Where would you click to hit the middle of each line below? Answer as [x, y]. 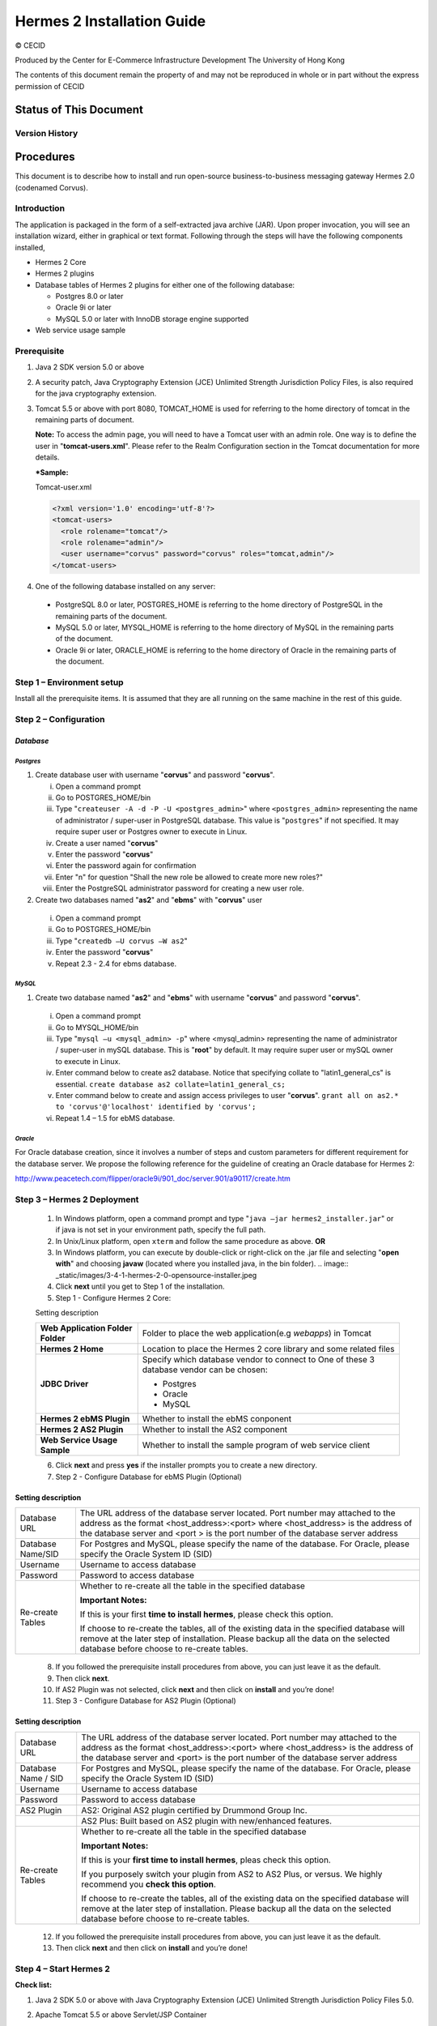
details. [47, 457]
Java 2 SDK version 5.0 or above [90, 367]
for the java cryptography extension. [96, 394]
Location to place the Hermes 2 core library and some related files [268, 1349]
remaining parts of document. [85, 419]
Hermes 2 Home [72, 1349]
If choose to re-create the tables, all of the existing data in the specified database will [242, 1629]
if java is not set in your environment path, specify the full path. [161, 1230]
